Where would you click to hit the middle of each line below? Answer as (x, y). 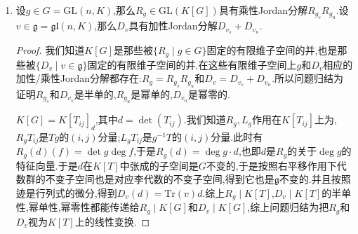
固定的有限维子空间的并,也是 (272, 50)
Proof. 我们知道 (50, 50)
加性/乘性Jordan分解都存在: (79, 78)
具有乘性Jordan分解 (263, 10)
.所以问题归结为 (308, 78)
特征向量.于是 (47, 165)
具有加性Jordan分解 (173, 26)
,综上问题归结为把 (288, 207)
